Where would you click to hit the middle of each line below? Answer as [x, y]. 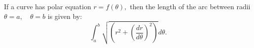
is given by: [65, 16]
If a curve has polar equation [48, 6]
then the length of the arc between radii [190, 6]
